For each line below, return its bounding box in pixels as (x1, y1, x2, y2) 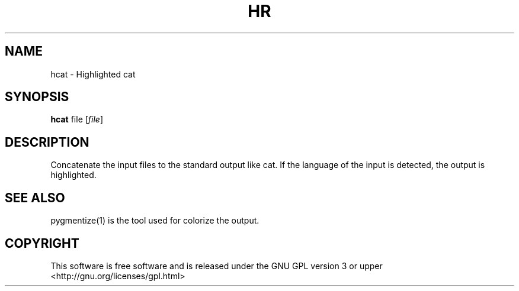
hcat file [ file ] (50, 114, 104, 125)
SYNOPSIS (5, 89, 69, 105)
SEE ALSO (5, 190, 65, 205)
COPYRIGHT (5, 235, 79, 251)
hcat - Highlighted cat (50, 69, 136, 79)
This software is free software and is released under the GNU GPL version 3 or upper (50, 260, 383, 271)
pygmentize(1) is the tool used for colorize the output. (50, 215, 259, 226)
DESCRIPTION (5, 134, 89, 150)
